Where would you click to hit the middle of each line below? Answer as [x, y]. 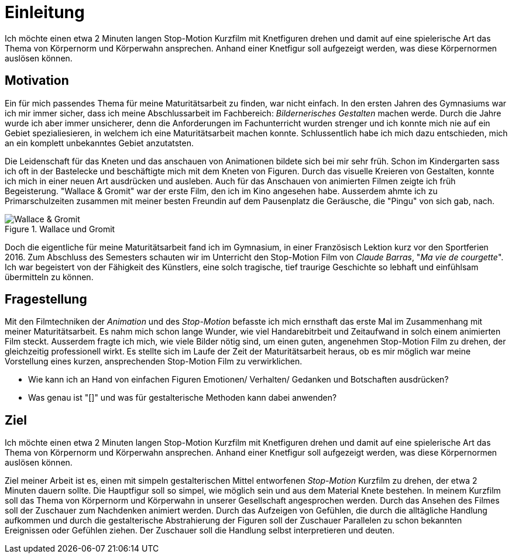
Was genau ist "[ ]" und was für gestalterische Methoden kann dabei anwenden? [183, 398]
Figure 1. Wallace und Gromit [60, 229]
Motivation [37, 81]
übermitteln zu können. [49, 277]
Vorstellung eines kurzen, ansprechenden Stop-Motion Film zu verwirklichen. [154, 361]
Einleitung [45, 12]
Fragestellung [46, 299]
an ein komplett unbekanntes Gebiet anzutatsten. [99, 143]
